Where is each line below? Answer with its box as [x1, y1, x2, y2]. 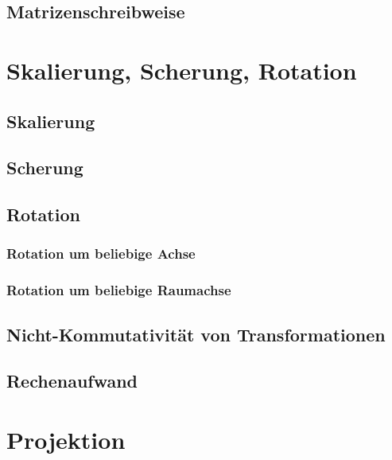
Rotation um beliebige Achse [6, 244, 196, 263]
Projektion [6, 423, 126, 455]
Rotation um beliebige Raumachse [6, 280, 231, 300]
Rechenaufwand [6, 368, 138, 393]
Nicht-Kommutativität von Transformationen [6, 322, 386, 346]
